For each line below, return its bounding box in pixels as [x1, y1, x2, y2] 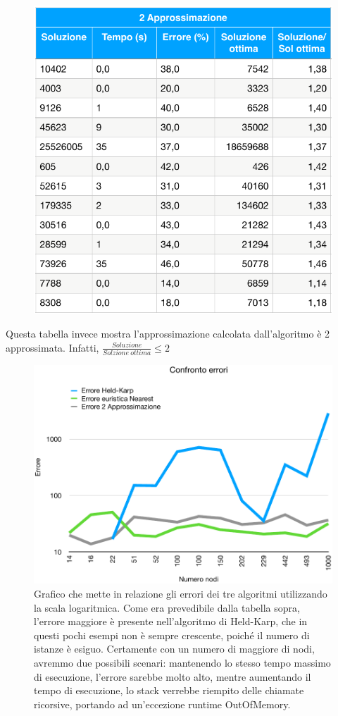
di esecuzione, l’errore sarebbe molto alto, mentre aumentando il [34, 669, 311, 684]
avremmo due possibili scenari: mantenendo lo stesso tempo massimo [34, 655, 331, 669]
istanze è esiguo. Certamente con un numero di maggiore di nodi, [34, 641, 315, 656]
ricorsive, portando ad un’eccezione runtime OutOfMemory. [34, 696, 291, 711]
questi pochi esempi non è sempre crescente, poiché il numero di [34, 627, 310, 642]
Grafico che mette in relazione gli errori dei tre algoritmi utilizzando [34, 586, 327, 601]
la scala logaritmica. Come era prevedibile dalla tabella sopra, [34, 600, 300, 615]
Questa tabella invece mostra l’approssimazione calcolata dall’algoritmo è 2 [6, 326, 330, 341]
